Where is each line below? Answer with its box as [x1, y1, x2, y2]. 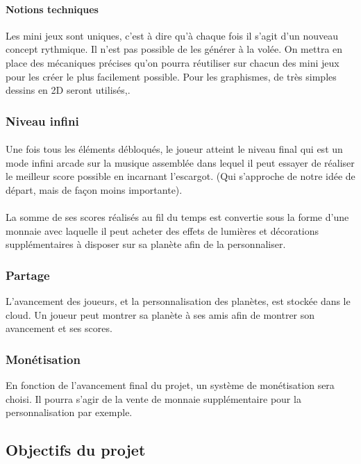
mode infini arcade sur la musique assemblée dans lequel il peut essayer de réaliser [6, 155, 355, 169]
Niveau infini [6, 112, 79, 129]
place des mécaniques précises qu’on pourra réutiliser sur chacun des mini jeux [6, 55, 339, 69]
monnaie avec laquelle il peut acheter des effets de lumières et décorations [6, 223, 319, 238]
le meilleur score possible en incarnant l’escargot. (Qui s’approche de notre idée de [6, 169, 355, 183]
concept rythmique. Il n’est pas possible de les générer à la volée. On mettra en [6, 42, 343, 56]
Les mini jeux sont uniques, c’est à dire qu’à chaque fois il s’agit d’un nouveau [6, 28, 339, 42]
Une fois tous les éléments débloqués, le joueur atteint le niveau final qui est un [6, 142, 343, 156]
